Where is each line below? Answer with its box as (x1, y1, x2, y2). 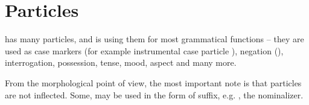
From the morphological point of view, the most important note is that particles (5, 76, 302, 89)
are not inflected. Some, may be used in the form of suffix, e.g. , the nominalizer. (5, 88, 304, 101)
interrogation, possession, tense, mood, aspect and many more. (5, 56, 237, 69)
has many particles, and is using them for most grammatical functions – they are (5, 33, 304, 45)
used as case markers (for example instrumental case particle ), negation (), (5, 44, 284, 57)
